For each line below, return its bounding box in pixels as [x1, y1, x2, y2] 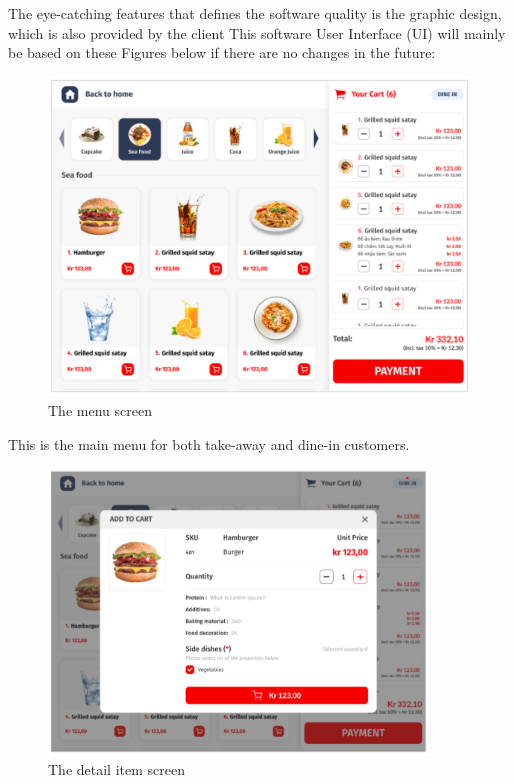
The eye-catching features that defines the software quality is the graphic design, [8, 3, 502, 23]
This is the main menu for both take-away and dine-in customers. [8, 433, 410, 454]
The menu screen [48, 400, 152, 421]
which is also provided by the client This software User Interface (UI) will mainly [8, 22, 506, 43]
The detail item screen [48, 759, 185, 780]
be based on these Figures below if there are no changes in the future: [8, 42, 436, 63]
